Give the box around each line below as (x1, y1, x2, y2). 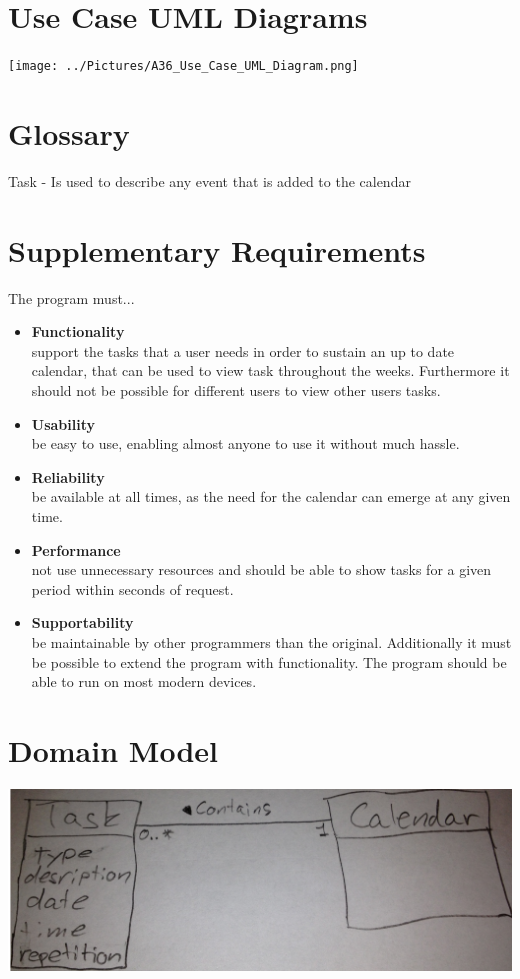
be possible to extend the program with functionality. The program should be (31, 651, 507, 672)
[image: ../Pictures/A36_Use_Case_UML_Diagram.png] (8, 59, 359, 74)
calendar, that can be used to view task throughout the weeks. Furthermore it (31, 360, 510, 381)
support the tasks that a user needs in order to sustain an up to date (31, 340, 455, 361)
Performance (31, 539, 121, 560)
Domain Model (8, 729, 218, 770)
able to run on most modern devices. (31, 671, 257, 692)
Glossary (8, 112, 130, 153)
